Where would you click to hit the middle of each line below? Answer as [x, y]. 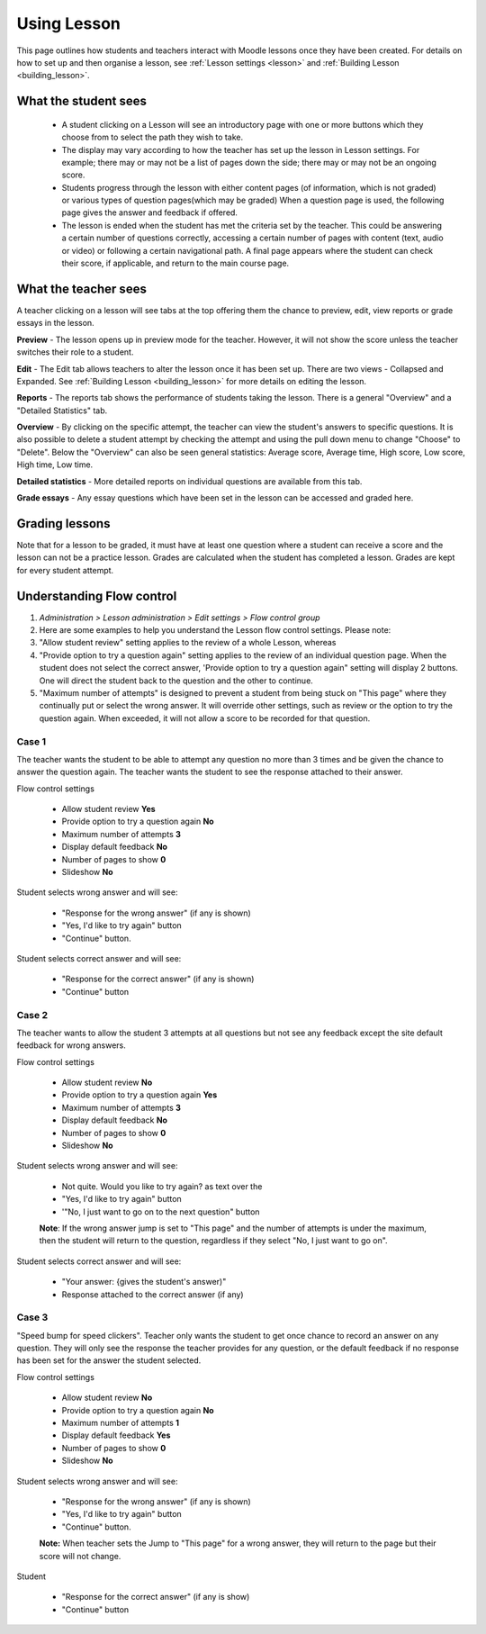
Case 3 [32, 1317]
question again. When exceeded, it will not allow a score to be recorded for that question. [205, 718]
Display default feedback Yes [116, 1435]
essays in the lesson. [55, 323]
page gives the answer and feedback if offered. [150, 212]
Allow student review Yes [109, 809]
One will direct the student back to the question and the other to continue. [176, 681]
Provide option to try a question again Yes [139, 1095]
